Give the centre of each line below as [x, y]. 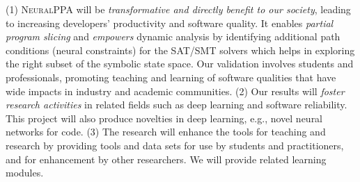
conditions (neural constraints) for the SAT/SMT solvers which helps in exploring [180, 50]
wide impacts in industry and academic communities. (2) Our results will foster [175, 91]
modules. [25, 173]
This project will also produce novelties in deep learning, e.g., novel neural [164, 118]
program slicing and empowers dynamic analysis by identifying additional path [173, 36]
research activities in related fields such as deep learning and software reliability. [177, 105]
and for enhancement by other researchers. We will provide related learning [166, 159]
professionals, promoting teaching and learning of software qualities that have [171, 77]
